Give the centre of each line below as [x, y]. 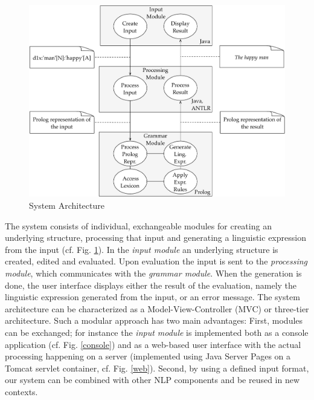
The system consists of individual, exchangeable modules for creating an [138, 225]
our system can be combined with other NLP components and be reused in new [152, 380]
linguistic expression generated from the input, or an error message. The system [152, 297]
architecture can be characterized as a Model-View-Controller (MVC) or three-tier [157, 308]
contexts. [21, 391]
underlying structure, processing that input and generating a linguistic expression [155, 238]
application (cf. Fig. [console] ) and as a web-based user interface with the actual [153, 344]
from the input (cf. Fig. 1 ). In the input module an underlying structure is [142, 249]
